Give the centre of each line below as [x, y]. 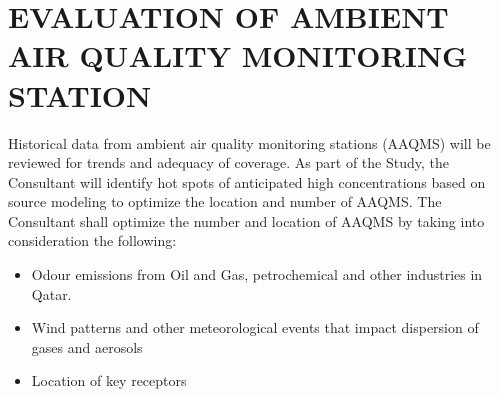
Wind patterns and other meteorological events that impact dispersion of [255, 327]
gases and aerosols [87, 346]
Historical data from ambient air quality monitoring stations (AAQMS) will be [249, 142]
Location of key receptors [109, 380]
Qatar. [51, 293]
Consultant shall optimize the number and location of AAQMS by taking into [246, 220]
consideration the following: [92, 240]
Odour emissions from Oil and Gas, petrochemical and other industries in [257, 274]
